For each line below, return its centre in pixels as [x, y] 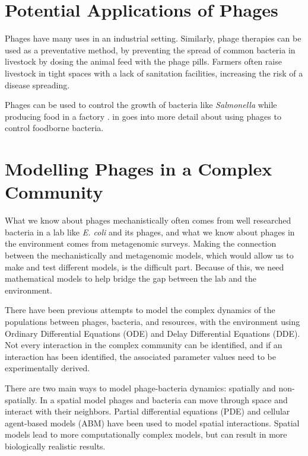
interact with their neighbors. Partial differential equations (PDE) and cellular [147, 411]
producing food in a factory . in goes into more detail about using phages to [143, 116]
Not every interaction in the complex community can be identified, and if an [144, 345]
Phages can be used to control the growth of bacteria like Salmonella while [141, 105]
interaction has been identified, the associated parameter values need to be [140, 356]
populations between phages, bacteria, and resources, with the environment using [153, 321]
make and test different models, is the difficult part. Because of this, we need [145, 267]
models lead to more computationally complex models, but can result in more [146, 434]
